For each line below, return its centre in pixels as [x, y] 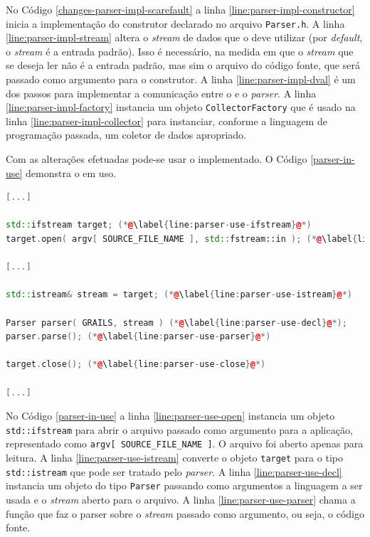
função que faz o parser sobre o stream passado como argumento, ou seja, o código [185, 513]
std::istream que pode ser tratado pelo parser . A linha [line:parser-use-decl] [174, 471]
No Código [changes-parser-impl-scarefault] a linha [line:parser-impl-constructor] [180, 9]
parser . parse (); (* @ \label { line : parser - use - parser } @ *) [138, 337]
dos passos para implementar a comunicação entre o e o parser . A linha [161, 93]
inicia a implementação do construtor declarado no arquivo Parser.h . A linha [175, 23]
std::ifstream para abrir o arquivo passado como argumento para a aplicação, [179, 429]
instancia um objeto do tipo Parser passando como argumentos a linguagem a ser [184, 485]
